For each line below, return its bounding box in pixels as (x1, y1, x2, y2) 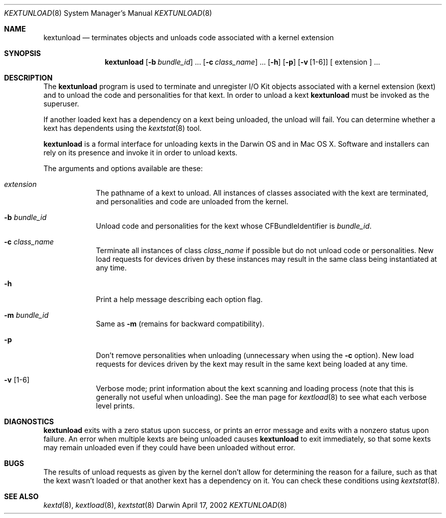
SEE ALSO (4, 492, 39, 501)
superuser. (43, 99, 79, 108)
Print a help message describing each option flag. (96, 295, 263, 304)
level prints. (96, 401, 135, 410)
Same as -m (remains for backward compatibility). (96, 319, 264, 328)
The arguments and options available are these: (43, 164, 203, 173)
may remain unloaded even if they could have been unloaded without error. (43, 443, 295, 452)
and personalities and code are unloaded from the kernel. (96, 197, 289, 206)
